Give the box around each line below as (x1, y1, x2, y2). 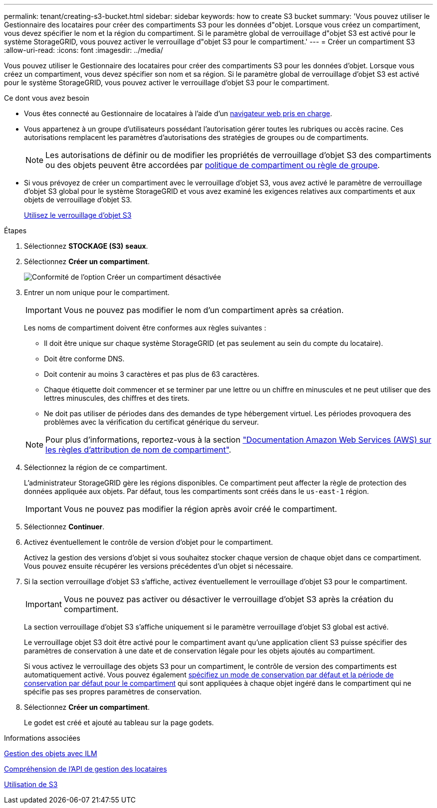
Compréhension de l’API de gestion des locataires (4, 765, 167, 773)
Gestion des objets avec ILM (4, 749, 97, 758)
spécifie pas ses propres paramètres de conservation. (24, 687, 202, 696)
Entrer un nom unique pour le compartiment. (24, 288, 170, 297)
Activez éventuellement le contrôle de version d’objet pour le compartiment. (24, 538, 273, 546)
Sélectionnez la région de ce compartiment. (24, 463, 167, 472)
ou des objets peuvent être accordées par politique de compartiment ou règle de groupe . (45, 160, 380, 170)
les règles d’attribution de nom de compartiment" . (45, 445, 231, 455)
